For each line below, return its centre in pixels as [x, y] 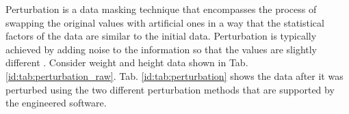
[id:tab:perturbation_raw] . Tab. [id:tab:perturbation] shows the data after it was [174, 75]
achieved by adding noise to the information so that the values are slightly [161, 49]
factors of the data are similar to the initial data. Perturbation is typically [161, 36]
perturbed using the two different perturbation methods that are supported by [170, 89]
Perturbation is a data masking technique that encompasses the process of [161, 9]
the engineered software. [56, 103]
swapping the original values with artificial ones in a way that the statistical [165, 22]
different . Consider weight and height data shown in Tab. [127, 62]
